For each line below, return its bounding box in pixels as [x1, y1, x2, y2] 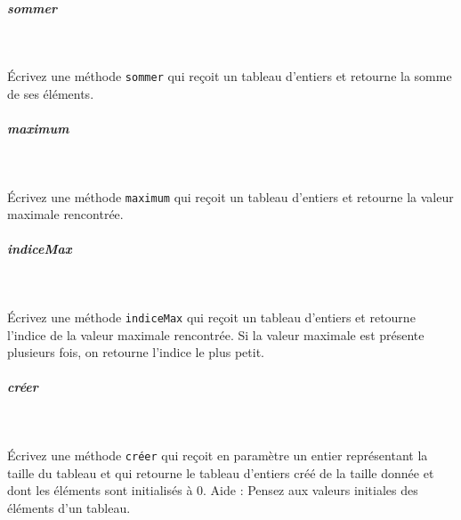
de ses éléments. [7, 84, 94, 102]
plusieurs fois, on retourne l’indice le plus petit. [7, 343, 265, 362]
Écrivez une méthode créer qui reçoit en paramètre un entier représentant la [7, 445, 428, 464]
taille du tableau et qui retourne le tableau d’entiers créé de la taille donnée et [7, 463, 434, 482]
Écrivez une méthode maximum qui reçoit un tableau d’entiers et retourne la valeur [7, 187, 454, 206]
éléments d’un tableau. [7, 498, 131, 516]
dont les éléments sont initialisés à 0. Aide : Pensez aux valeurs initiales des [7, 481, 418, 500]
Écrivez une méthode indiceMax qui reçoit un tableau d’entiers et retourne [7, 307, 416, 326]
